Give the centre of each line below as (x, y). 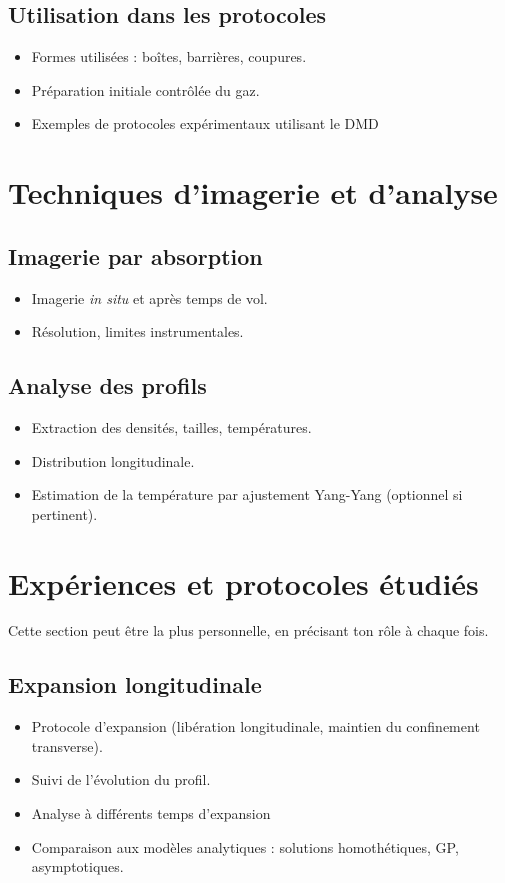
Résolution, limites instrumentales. (137, 331)
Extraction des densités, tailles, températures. (171, 426)
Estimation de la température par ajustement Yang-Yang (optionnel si (247, 494)
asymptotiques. (77, 866)
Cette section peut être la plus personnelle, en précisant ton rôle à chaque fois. (248, 630)
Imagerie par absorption (135, 255)
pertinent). (64, 513)
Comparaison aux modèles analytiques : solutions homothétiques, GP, (245, 846)
